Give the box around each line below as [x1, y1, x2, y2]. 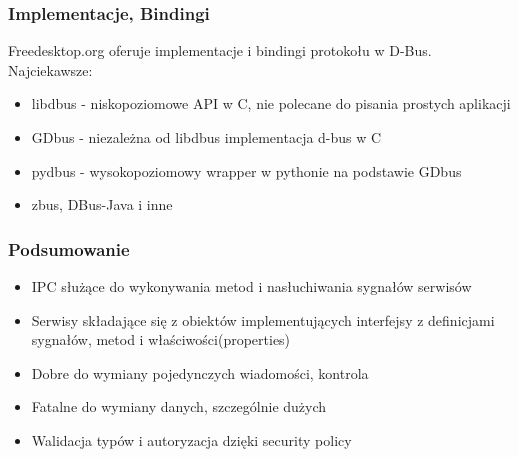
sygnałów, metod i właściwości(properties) [31, 329, 291, 350]
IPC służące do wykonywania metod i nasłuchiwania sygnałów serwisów [31, 276, 472, 296]
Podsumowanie [8, 236, 130, 261]
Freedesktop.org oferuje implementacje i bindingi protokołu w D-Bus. [8, 40, 432, 61]
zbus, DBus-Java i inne [31, 194, 173, 215]
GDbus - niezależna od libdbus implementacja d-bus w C [31, 127, 382, 147]
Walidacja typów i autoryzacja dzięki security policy [31, 429, 352, 450]
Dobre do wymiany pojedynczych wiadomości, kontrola [31, 362, 369, 383]
